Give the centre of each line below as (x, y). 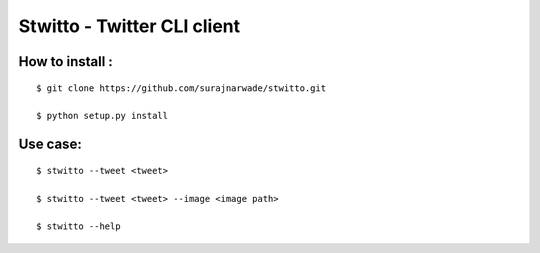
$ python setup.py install (102, 116)
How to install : (66, 61)
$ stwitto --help (78, 226)
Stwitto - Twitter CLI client (129, 26)
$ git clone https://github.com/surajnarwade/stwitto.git (181, 88)
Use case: (50, 144)
